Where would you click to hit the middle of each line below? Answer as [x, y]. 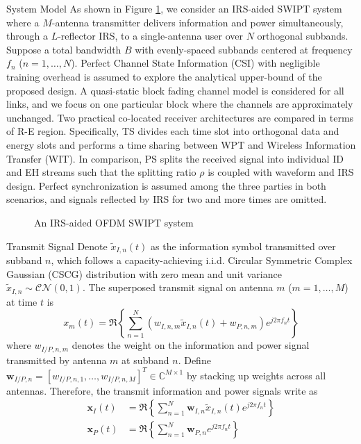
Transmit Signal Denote [57, 246]
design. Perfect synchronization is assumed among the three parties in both [166, 185]
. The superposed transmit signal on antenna [178, 287]
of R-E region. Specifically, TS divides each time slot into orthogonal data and [173, 131]
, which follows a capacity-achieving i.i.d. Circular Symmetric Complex [202, 260]
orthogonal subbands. [303, 36]
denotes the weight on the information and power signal [191, 345]
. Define [194, 360]
